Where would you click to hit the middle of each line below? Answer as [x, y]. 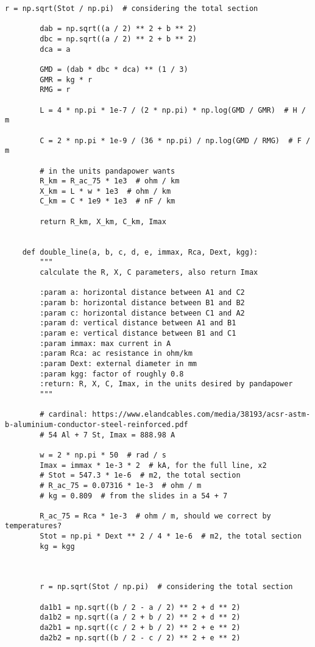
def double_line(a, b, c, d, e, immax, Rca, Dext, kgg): [140, 252]
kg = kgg [57, 546]
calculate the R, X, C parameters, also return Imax [149, 273]
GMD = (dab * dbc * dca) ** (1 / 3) [114, 69]
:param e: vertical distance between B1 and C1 [138, 333]
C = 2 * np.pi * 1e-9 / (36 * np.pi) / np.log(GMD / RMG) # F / [175, 140]
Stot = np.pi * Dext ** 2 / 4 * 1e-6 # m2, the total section [171, 536]
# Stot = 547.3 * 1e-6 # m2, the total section [140, 476]
